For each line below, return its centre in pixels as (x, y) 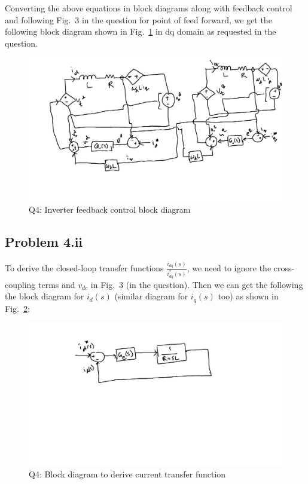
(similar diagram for (151, 296)
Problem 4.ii (44, 241)
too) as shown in (248, 296)
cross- (284, 267)
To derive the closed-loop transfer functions (84, 267)
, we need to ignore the (229, 267)
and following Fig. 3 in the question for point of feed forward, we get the (138, 19)
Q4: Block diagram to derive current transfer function (127, 474)
